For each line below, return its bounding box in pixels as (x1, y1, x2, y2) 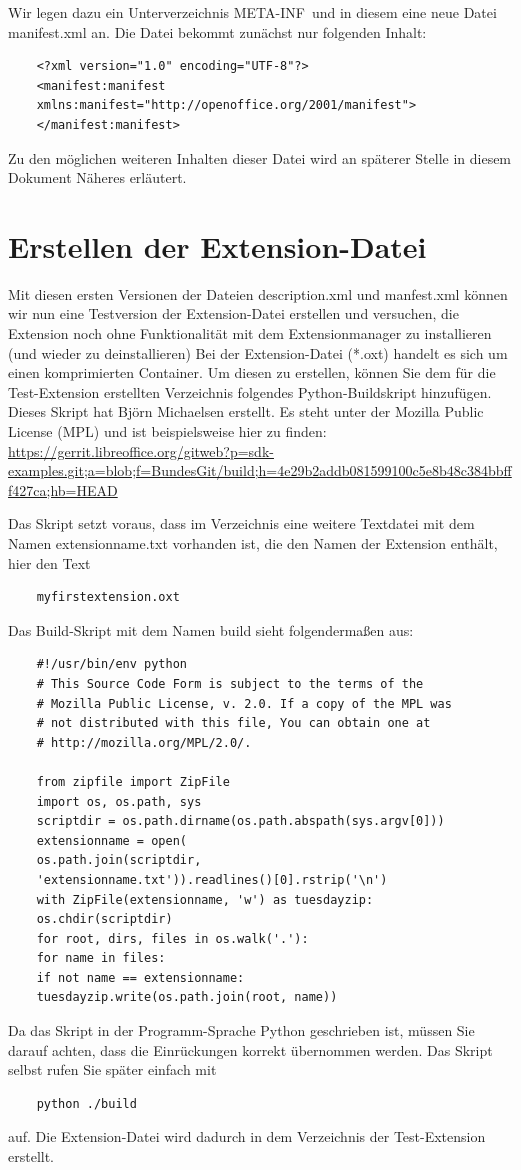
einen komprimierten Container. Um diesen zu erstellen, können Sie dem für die (8, 362, 496, 383)
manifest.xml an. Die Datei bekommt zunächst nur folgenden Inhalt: (8, 21, 427, 42)
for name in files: (36, 951, 166, 966)
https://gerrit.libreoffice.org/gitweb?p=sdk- (8, 440, 274, 461)
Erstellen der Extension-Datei (8, 225, 427, 266)
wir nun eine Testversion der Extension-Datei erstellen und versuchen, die (8, 303, 459, 324)
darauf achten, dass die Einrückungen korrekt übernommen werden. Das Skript (8, 1039, 493, 1060)
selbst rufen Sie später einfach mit (8, 1059, 217, 1080)
